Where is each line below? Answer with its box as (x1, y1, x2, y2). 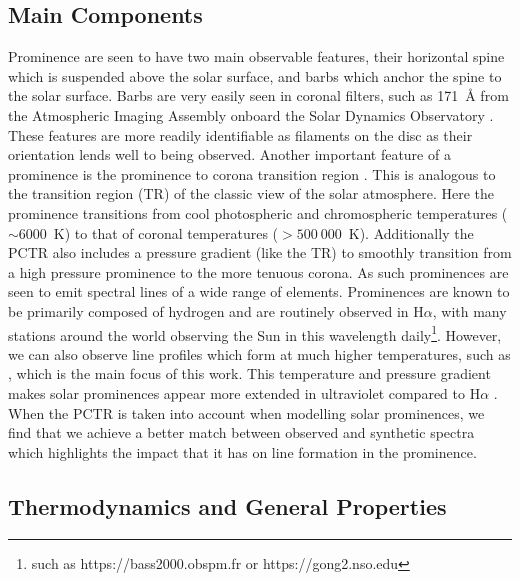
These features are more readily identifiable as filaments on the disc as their (8, 124, 473, 145)
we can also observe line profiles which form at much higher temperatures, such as (8, 343, 511, 364)
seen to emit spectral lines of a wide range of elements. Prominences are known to (8, 281, 510, 302)
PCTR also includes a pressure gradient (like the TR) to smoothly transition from (8, 242, 512, 263)
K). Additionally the (348, 222, 474, 243)
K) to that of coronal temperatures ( (53, 222, 279, 243)
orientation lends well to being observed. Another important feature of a (8, 144, 451, 165)
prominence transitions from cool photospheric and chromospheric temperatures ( (8, 202, 508, 223)
